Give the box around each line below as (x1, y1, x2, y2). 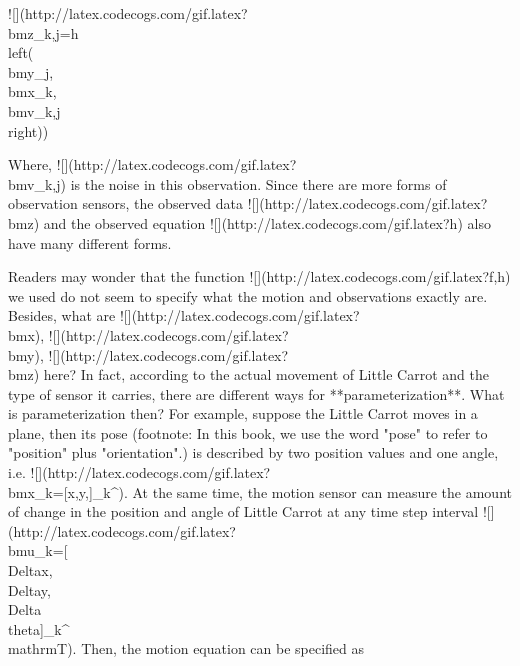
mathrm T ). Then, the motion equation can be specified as (8, 638, 365, 659)
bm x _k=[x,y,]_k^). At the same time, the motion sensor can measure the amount (8, 481, 512, 502)
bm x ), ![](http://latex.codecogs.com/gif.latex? (8, 324, 289, 345)
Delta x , (8, 560, 53, 581)
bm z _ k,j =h (8, 22, 79, 43)
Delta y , (8, 579, 51, 600)
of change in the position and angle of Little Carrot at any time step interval (8, 501, 479, 522)
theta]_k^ (8, 618, 70, 639)
